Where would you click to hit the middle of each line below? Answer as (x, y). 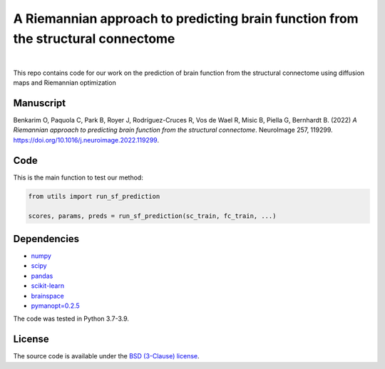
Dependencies (46, 239)
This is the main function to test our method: (78, 177)
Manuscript (40, 103)
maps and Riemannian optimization (65, 83)
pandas (42, 276)
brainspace (47, 296)
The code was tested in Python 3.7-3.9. (71, 319)
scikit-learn (47, 286)
